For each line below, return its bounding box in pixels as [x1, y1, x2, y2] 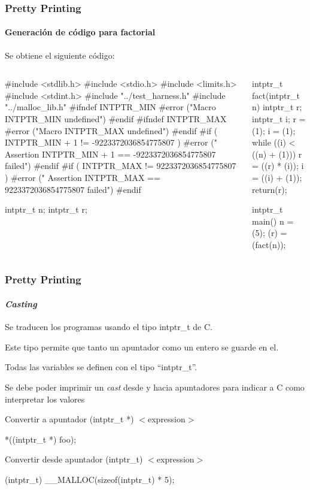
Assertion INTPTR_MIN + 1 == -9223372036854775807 [5, 147, 216, 160]
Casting [5, 297, 37, 310]
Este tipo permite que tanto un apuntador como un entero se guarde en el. [5, 340, 279, 353]
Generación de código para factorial [5, 26, 156, 38]
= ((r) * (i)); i [252, 159, 304, 172]
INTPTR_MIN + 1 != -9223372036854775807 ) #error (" [5, 136, 217, 149]
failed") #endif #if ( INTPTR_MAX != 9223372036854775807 [5, 159, 236, 172]
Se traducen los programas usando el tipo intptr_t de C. [5, 320, 212, 333]
